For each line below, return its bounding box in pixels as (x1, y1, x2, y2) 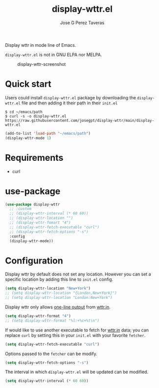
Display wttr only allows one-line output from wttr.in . (5, 304, 111, 310)
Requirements (5, 152, 64, 163)
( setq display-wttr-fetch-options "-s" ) (5, 360, 89, 365)
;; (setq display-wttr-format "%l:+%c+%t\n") (5, 318, 99, 323)
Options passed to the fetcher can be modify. (5, 351, 98, 357)
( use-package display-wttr (5, 202, 60, 207)
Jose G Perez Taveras (60, 20, 104, 26)
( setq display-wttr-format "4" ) (5, 313, 71, 318)
